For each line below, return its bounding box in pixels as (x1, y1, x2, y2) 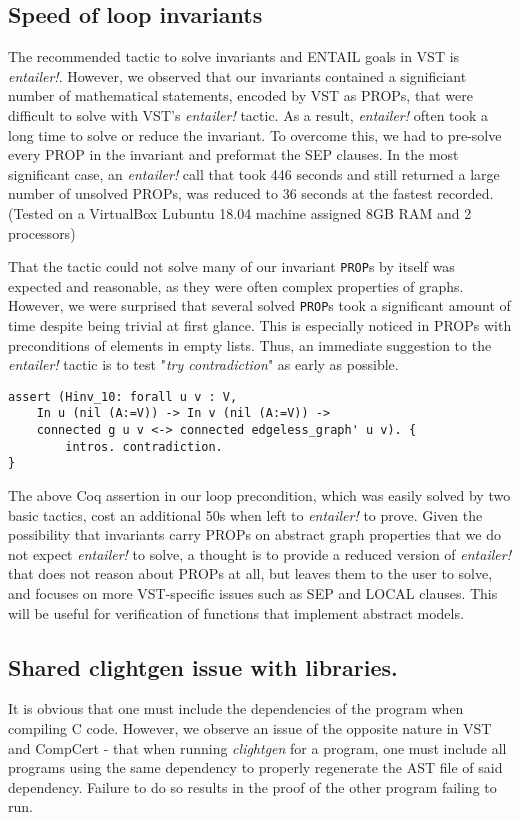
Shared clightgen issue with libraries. (8, 651, 398, 682)
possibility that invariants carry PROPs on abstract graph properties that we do (8, 524, 501, 545)
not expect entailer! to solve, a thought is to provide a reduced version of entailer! (8, 543, 511, 564)
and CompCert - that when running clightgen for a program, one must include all (8, 737, 507, 758)
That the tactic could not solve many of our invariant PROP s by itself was (8, 256, 455, 277)
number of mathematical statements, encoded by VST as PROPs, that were (8, 85, 473, 106)
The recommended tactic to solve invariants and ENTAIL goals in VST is (8, 46, 460, 67)
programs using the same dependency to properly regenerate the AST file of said (8, 757, 503, 778)
